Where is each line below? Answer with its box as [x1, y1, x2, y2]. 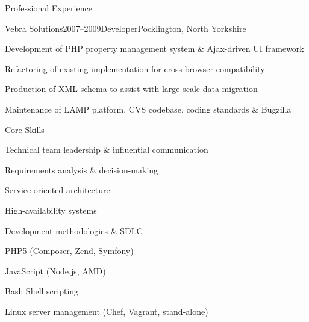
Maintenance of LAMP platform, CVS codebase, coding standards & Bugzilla [5, 102, 292, 115]
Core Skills [5, 123, 45, 135]
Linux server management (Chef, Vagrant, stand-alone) [5, 305, 208, 317]
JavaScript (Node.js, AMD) [5, 264, 106, 277]
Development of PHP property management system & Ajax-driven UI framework [5, 42, 304, 55]
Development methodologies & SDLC [5, 224, 143, 237]
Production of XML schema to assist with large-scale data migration [5, 82, 258, 95]
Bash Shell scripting [5, 285, 79, 297]
